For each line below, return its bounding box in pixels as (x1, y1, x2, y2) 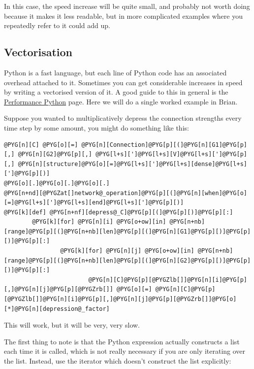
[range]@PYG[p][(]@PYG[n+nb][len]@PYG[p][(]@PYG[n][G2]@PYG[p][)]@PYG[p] (4, 257, 251, 264)
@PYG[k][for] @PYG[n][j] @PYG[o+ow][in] (60, 247, 194, 255)
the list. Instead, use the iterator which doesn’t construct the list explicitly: (4, 356, 231, 366)
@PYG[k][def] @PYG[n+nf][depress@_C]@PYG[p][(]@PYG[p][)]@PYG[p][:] (4, 208, 233, 216)
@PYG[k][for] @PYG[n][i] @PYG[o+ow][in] (32, 218, 166, 226)
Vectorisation (4, 44, 72, 60)
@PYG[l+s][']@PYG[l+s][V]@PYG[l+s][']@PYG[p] (95, 151, 247, 158)
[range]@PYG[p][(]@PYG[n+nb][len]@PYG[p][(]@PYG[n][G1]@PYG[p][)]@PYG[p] (4, 228, 251, 235)
